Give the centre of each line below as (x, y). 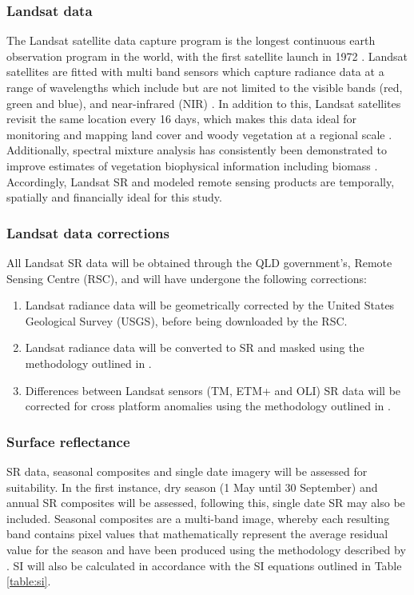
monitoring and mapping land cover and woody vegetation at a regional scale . (199, 134)
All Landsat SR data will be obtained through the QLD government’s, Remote (199, 262)
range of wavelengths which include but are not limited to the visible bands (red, (205, 87)
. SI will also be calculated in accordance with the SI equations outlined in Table (204, 565)
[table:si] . (29, 581)
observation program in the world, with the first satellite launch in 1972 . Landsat (207, 56)
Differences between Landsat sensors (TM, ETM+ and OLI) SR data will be (213, 390)
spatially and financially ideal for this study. (114, 197)
